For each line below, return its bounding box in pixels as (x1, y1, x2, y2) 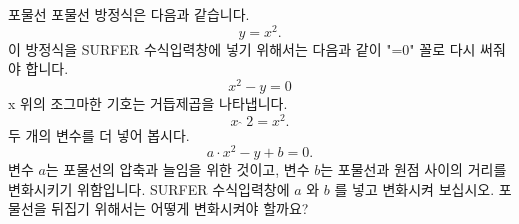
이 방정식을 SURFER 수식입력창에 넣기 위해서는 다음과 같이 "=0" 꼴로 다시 (8, 38, 476, 59)
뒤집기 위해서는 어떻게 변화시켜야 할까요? (51, 198, 309, 219)
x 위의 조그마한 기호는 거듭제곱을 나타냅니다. (8, 92, 288, 113)
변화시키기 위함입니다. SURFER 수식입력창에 (8, 178, 290, 199)
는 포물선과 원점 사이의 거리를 (320, 159, 507, 180)
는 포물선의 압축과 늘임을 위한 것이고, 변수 (45, 159, 310, 180)
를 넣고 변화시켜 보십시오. (334, 178, 495, 199)
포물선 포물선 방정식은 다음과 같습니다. (8, 4, 250, 24)
